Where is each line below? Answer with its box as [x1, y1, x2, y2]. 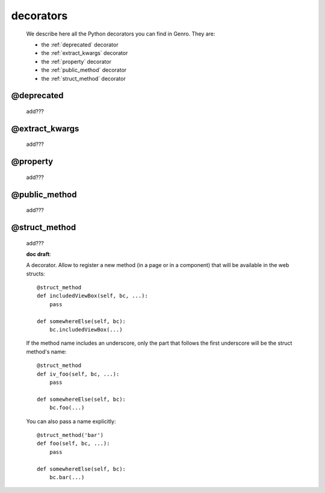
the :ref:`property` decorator [41, 58, 111, 65]
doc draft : [26, 250, 51, 257]
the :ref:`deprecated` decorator [41, 41, 119, 48]
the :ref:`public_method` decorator [41, 66, 127, 74]
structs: [26, 270, 45, 277]
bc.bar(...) [49, 474, 85, 480]
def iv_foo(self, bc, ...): [37, 371, 120, 377]
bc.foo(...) [49, 404, 85, 411]
